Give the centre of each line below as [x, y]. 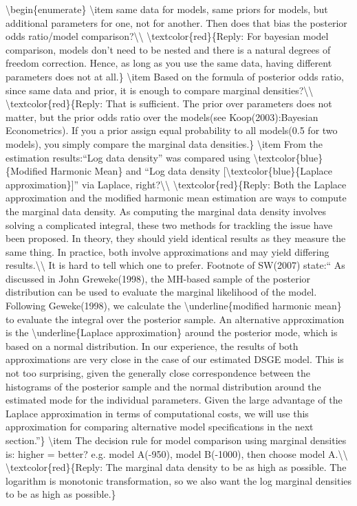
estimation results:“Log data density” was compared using [128, 157]
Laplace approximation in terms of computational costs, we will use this [157, 413]
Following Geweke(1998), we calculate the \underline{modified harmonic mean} [174, 306]
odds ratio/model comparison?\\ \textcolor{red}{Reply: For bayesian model [167, 36]
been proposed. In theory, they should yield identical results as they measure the [176, 238]
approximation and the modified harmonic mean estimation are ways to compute [176, 198]
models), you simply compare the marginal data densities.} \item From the [164, 143]
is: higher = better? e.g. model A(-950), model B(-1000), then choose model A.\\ [177, 453]
